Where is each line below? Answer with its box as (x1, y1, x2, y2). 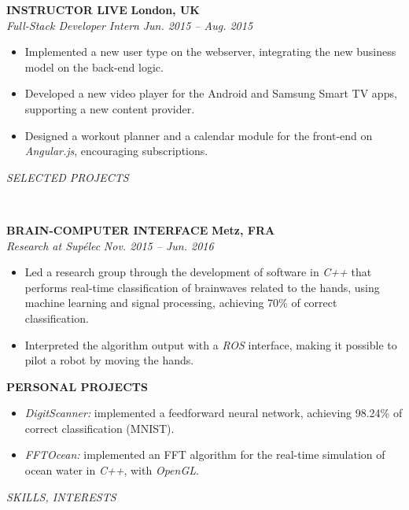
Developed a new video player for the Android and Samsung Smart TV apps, (24, 85, 397, 102)
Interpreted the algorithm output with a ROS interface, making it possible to (24, 336, 397, 353)
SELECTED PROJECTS (6, 168, 129, 185)
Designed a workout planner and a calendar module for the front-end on (24, 127, 373, 143)
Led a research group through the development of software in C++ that (24, 264, 372, 280)
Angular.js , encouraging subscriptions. (24, 142, 208, 159)
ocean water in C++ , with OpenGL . (24, 462, 199, 479)
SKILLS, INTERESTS (6, 488, 116, 504)
